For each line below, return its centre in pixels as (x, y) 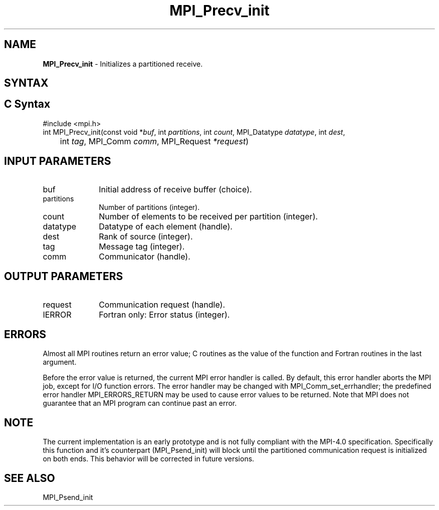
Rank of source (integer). (146, 236)
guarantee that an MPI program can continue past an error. (140, 403)
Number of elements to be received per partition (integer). (208, 216)
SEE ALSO (30, 478)
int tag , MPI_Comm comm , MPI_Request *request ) (154, 141)
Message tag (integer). (142, 246)
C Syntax (27, 104)
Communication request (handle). (162, 304)
